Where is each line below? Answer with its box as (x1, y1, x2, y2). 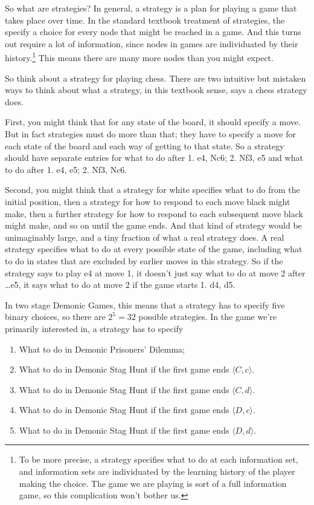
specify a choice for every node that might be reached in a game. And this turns (5, 25, 301, 38)
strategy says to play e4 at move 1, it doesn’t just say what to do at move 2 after (5, 266, 306, 279)
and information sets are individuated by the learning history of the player (19, 465, 295, 478)
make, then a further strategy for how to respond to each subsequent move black (5, 207, 303, 220)
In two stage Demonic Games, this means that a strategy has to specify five (5, 298, 285, 311)
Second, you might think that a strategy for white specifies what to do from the (5, 183, 300, 196)
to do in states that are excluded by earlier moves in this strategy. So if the (5, 254, 283, 267)
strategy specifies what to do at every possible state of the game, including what (5, 243, 303, 255)
